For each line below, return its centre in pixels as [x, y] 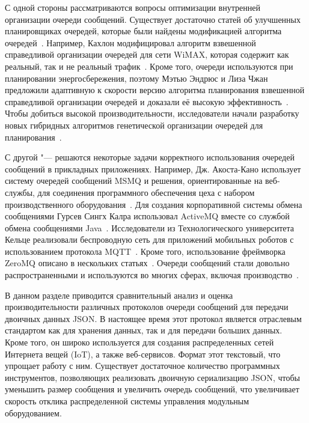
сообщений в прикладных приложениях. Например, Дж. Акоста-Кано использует [153, 169]
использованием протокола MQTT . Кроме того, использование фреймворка [145, 251]
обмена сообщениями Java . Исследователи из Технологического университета [150, 227]
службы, [20, 192]
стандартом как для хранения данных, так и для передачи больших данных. [144, 330]
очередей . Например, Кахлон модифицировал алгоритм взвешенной [130, 42]
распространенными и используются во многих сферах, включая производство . [152, 275]
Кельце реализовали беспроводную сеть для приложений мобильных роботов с [149, 239]
